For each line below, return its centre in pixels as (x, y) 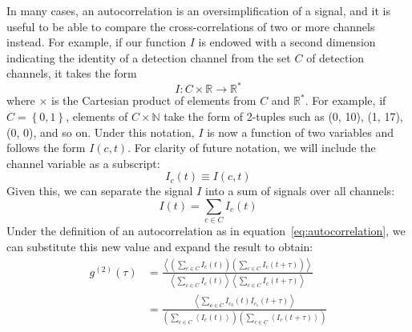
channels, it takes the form (72, 73)
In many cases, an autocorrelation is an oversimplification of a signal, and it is (198, 10)
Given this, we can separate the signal (100, 191)
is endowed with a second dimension (287, 42)
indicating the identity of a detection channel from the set (149, 57)
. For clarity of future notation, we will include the (252, 148)
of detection (335, 57)
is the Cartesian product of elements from (154, 100)
